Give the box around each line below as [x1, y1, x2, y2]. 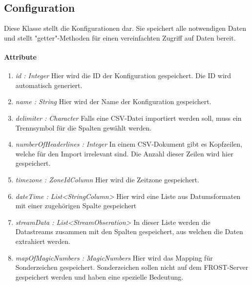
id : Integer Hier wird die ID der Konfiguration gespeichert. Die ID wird [15, 70, 231, 81]
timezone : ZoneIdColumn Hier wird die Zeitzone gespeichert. [15, 174, 199, 184]
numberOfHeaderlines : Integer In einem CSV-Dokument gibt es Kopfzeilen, [15, 139, 242, 149]
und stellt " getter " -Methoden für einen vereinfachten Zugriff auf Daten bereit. [4, 32, 236, 43]
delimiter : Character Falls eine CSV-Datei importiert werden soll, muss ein [15, 112, 242, 123]
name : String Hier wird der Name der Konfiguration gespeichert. [15, 96, 211, 107]
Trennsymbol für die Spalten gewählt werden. [15, 122, 152, 132]
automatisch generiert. [15, 80, 83, 90]
